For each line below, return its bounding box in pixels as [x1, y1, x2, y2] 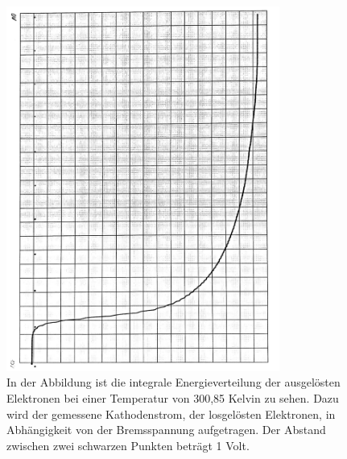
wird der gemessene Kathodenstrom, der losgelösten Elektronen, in [6, 405, 336, 422]
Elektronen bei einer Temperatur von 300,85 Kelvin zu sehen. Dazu [6, 390, 339, 407]
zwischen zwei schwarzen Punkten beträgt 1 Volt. [6, 436, 250, 453]
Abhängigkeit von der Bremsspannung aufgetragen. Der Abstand [6, 421, 326, 438]
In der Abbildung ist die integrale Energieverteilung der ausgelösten [6, 374, 341, 391]
